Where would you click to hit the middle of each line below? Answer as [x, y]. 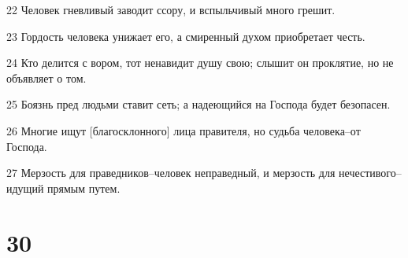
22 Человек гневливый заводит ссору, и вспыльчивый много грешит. [171, 9]
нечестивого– [370, 173]
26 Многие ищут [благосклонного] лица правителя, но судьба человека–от [184, 130]
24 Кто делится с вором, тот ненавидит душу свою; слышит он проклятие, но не [200, 63]
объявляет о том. [46, 77]
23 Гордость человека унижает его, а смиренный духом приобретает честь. [186, 36]
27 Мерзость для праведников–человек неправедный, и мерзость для [171, 173]
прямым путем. [84, 188]
